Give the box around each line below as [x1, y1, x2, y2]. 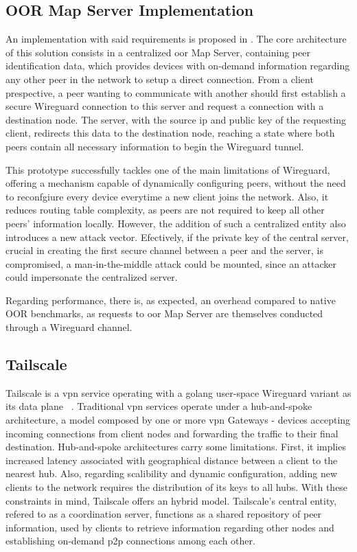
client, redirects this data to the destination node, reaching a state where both [5, 126, 335, 140]
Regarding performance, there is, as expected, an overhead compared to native [5, 292, 336, 307]
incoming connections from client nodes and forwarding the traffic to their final [5, 426, 338, 440]
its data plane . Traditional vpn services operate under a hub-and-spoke [5, 399, 312, 413]
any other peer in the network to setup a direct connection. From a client [5, 71, 314, 86]
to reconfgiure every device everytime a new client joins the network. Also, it [5, 189, 329, 203]
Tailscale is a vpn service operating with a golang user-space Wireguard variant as [5, 385, 352, 400]
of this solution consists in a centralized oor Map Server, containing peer [5, 45, 310, 59]
